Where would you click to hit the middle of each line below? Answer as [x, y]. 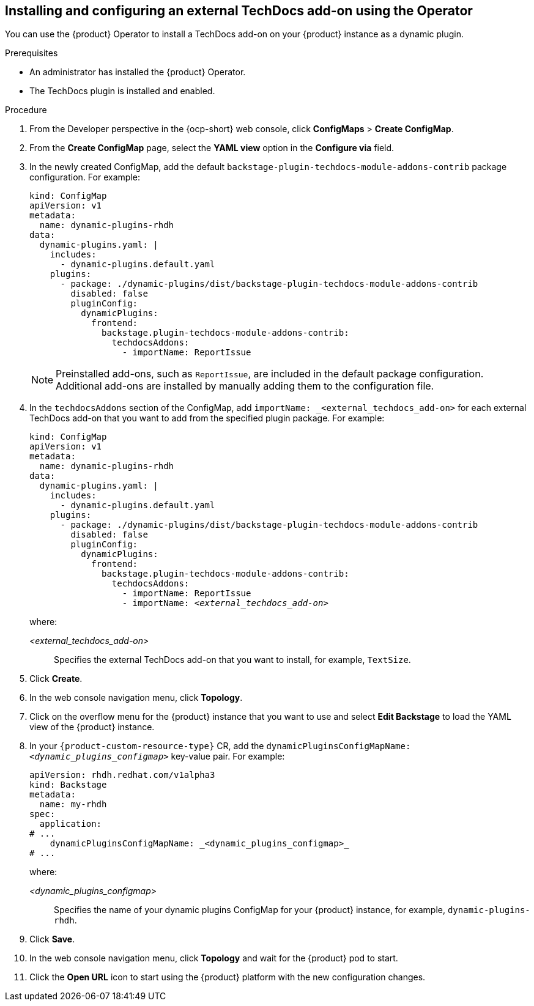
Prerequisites [32, 53]
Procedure [26, 110]
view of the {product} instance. [92, 727]
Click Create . [56, 679]
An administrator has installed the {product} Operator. [138, 72]
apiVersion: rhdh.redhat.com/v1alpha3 [122, 775]
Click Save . [52, 939]
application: [71, 824]
